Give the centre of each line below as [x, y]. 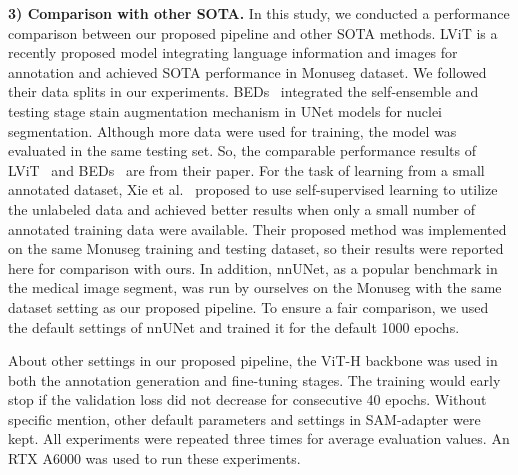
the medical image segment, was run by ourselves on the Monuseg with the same [255, 287]
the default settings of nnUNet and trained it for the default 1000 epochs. [234, 326]
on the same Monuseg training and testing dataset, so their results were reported [256, 248]
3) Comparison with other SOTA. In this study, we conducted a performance [259, 13]
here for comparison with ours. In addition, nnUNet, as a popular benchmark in [253, 267]
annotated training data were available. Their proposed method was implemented [257, 228]
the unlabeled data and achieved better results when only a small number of [242, 208]
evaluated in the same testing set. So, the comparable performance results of [242, 150]
